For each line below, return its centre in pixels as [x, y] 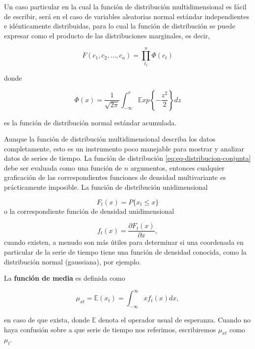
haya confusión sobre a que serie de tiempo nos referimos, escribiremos [110, 329]
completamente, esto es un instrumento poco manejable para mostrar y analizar [124, 148]
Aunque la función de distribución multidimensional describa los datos [110, 139]
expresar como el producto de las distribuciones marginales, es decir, [107, 35]
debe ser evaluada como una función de [63, 167]
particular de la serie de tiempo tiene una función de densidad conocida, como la [125, 251]
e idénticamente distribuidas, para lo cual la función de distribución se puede [120, 26]
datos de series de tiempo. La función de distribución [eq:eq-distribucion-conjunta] [127, 158]
